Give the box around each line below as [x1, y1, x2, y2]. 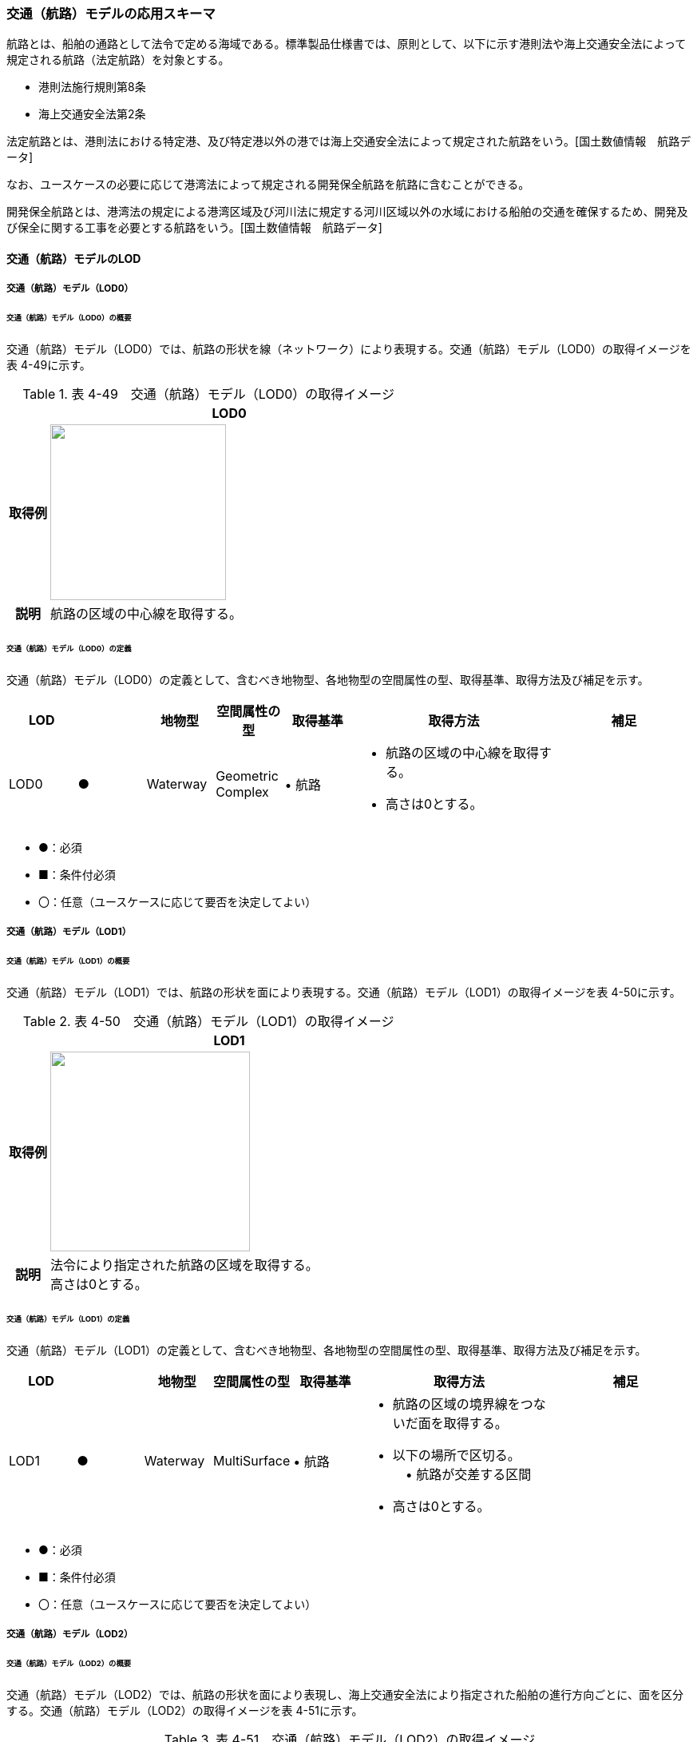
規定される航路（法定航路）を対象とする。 [6, 53, 230, 67]
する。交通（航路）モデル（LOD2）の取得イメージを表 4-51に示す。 [6, 1703, 363, 1717]
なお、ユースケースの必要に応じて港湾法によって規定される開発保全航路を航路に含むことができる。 [6, 177, 530, 192]
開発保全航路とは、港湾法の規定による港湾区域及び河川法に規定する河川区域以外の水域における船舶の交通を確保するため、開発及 [6, 205, 688, 219]
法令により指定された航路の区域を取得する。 [50, 1256, 319, 1273]
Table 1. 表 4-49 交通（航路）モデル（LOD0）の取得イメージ [22, 386, 395, 403]
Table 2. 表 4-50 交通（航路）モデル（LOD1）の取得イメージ [22, 1012, 394, 1029]
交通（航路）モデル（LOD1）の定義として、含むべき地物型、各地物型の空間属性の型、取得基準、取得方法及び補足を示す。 [6, 1342, 647, 1357]
